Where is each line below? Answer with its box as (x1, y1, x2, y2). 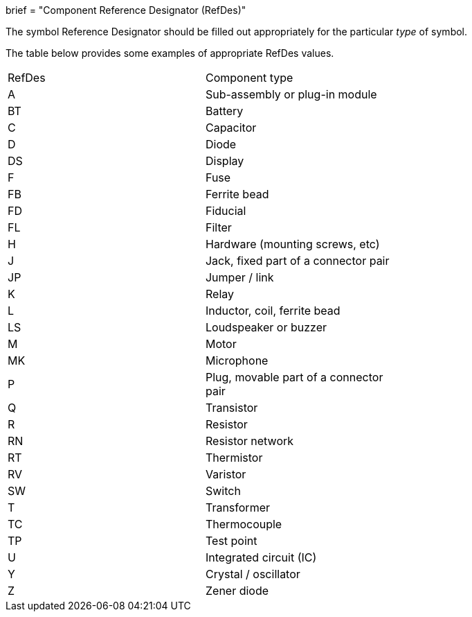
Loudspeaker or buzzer (205, 320, 327, 334)
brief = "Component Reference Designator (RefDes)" (6, 4, 246, 16)
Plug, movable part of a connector (205, 370, 383, 384)
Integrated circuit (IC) (205, 550, 317, 564)
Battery (205, 104, 244, 118)
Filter (205, 220, 232, 234)
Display (205, 154, 244, 168)
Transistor (205, 401, 258, 415)
